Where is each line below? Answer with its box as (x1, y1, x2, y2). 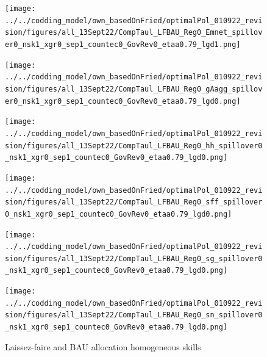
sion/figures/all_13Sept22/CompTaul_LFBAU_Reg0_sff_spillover (5, 198, 263, 207)
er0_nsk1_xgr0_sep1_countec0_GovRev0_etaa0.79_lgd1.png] (5, 40, 241, 49)
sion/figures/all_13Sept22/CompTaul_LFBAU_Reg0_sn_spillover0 (5, 311, 263, 320)
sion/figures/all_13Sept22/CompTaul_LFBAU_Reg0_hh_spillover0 (5, 141, 263, 150)
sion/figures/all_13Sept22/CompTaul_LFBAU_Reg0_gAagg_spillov (5, 84, 263, 93)
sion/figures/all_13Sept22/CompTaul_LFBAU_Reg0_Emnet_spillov (5, 28, 263, 37)
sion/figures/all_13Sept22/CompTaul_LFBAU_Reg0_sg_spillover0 (5, 254, 263, 263)
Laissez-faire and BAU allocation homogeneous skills (5, 340, 201, 353)
